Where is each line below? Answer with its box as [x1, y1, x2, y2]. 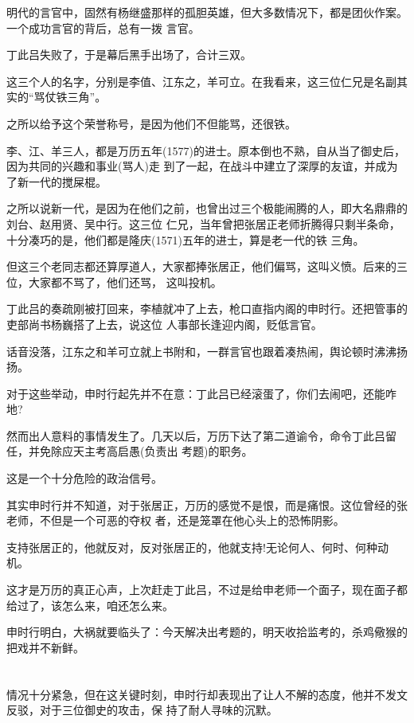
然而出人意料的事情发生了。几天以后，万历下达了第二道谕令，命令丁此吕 [6, 427, 385, 444]
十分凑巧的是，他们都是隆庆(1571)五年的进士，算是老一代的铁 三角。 [6, 231, 365, 248]
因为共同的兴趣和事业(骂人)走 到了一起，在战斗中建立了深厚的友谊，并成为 [6, 158, 398, 174]
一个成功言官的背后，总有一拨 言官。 [6, 19, 200, 36]
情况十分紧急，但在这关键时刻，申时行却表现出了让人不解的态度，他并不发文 [6, 686, 408, 702]
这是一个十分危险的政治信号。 [6, 470, 162, 487]
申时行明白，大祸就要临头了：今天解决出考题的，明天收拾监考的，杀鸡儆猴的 [6, 623, 408, 640]
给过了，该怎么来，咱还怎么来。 [6, 596, 174, 613]
